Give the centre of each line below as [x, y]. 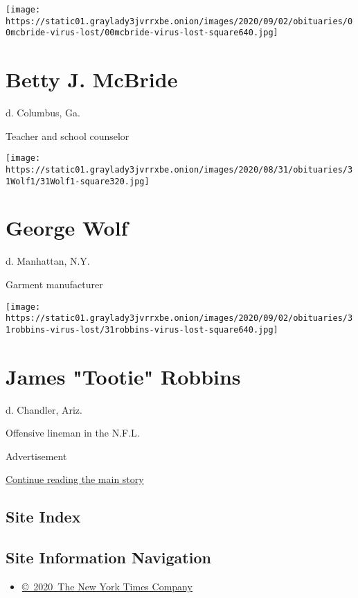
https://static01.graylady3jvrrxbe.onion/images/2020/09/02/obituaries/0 [179, 21]
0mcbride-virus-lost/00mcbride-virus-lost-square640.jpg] [142, 33]
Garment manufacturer [54, 284]
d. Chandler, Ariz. [44, 409]
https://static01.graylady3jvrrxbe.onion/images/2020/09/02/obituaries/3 [179, 318]
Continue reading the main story [75, 479]
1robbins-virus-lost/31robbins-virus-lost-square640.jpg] [142, 329]
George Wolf [67, 228]
